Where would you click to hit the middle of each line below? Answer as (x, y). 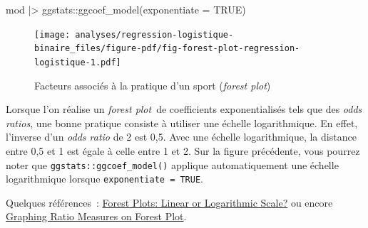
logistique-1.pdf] (78, 62)
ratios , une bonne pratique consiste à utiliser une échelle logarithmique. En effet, (182, 123)
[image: (52, 34)
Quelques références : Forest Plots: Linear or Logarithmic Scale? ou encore (169, 202)
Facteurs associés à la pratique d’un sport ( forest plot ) (153, 85)
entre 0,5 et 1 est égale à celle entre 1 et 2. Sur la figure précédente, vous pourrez (183, 150)
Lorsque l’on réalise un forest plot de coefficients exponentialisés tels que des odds (184, 109)
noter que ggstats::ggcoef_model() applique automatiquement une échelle (172, 164)
